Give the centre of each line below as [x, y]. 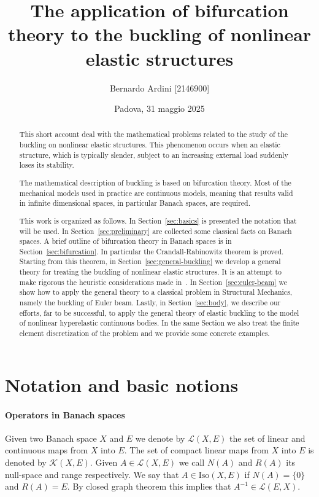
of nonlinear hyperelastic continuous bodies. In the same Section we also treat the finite [159, 323]
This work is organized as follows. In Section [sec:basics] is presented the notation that [158, 220]
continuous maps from [47, 450]
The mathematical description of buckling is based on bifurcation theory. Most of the [155, 182]
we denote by [160, 438]
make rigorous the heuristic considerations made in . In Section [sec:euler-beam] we [153, 282]
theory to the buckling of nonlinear [159, 34]
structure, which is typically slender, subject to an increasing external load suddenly [154, 155]
